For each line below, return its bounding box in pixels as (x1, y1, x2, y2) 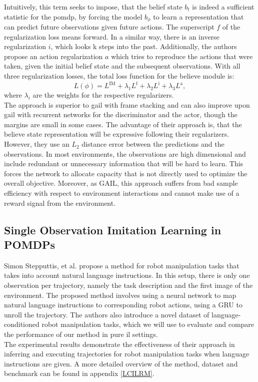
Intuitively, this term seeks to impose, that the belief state (4, 2, 182, 12)
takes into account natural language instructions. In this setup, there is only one (4, 270, 250, 280)
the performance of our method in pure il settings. (4, 328, 158, 339)
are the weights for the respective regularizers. (32, 90, 174, 100)
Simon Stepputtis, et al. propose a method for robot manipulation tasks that (4, 260, 239, 270)
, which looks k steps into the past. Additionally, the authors (50, 41, 237, 52)
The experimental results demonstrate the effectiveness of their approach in (4, 338, 235, 349)
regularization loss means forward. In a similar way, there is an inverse (4, 31, 219, 42)
